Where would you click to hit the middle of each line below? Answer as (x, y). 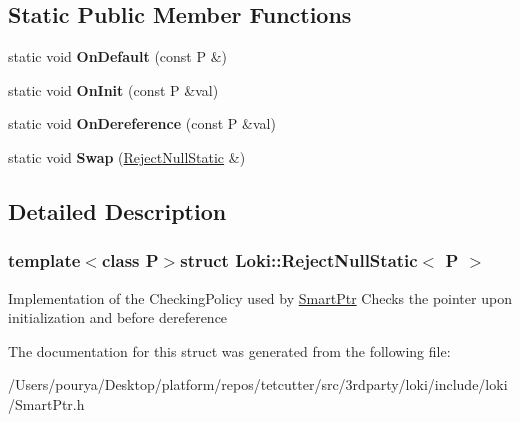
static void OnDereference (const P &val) (142, 123)
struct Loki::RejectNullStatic (299, 260)
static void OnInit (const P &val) (113, 89)
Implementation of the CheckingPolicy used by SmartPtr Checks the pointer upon (260, 297)
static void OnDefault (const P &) (117, 56)
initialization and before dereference (118, 317)
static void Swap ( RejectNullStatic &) (127, 156)
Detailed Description (117, 210)
